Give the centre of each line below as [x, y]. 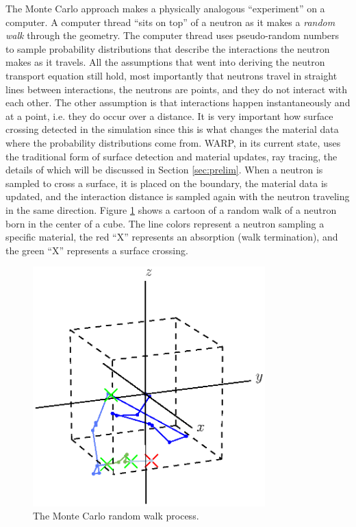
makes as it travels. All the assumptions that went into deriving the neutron [165, 62]
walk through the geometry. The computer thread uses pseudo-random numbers [173, 35]
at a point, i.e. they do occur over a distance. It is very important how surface [169, 115]
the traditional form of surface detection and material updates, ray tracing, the [171, 156]
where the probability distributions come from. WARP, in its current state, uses [173, 142]
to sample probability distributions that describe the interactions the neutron [168, 48]
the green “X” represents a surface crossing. [97, 250]
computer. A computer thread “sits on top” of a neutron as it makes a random [170, 22]
